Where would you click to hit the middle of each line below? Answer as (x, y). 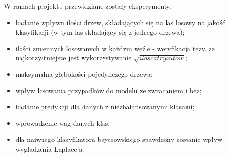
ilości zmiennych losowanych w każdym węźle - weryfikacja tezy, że (115, 48)
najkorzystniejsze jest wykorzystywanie (73, 58)
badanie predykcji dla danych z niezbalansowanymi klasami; (105, 107)
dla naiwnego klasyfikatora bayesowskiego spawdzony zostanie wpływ (119, 139)
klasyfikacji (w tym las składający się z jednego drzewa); (100, 32)
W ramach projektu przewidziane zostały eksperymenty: (88, 6)
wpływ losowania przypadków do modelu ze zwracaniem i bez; (108, 90)
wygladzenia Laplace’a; (50, 148)
